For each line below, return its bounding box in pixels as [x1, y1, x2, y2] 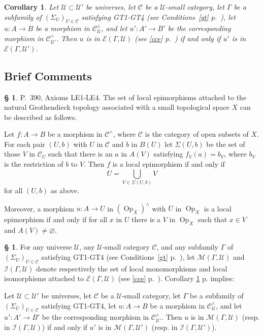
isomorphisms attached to [4, 273, 84, 284]
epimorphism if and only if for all [4, 214, 108, 225]
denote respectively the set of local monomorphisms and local [36, 263, 227, 273]
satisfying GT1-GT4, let [41, 300, 116, 311]
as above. [50, 185, 79, 195]
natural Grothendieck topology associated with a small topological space [4, 102, 229, 112]
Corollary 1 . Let [4, 2, 59, 12]
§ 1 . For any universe [4, 241, 72, 252]
